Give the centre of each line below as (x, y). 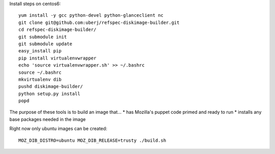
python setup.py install (49, 94)
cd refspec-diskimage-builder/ (58, 30)
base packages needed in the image (48, 119)
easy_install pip (40, 51)
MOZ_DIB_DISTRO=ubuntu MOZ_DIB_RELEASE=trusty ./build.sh (92, 140)
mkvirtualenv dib (40, 79)
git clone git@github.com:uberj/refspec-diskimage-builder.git (99, 22)
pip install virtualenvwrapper (58, 58)
